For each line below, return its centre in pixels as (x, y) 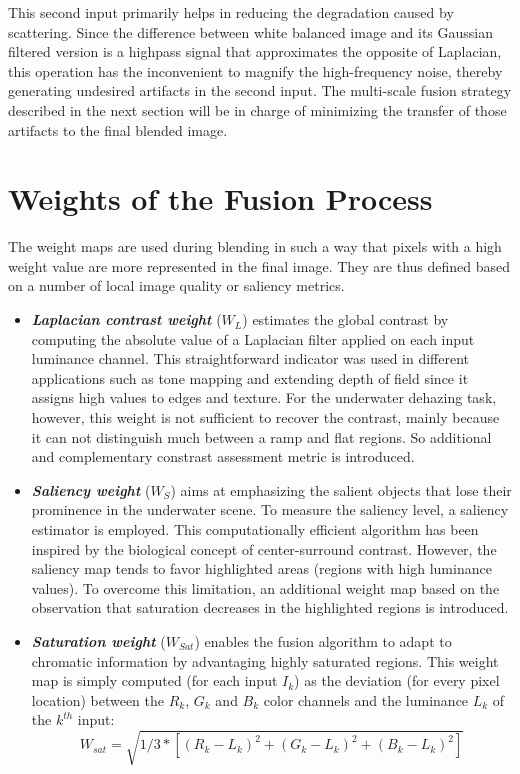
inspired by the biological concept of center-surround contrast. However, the (264, 548)
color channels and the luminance (366, 699)
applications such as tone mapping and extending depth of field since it (250, 377)
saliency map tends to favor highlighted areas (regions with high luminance (261, 568)
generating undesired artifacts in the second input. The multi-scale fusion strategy (260, 90)
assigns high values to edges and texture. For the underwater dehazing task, (264, 397)
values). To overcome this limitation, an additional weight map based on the (265, 587)
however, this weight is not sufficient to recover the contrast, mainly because (265, 417)
